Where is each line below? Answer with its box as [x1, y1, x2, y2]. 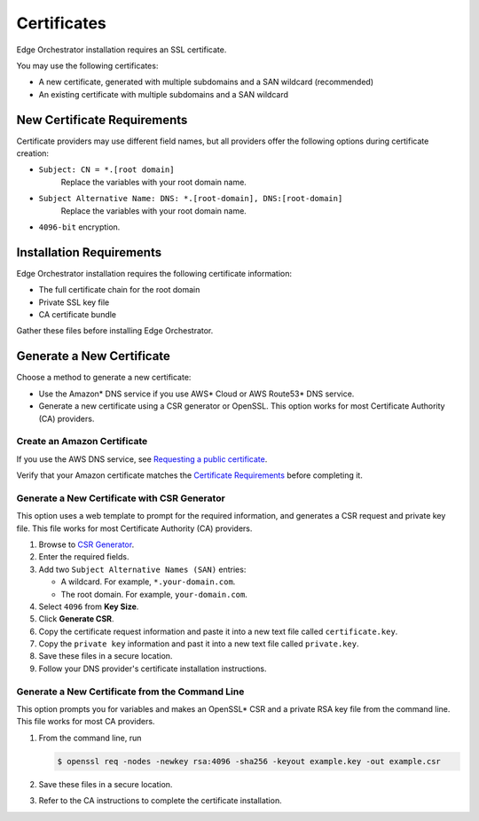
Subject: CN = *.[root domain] [38, 165, 175, 175]
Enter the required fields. [38, 551, 130, 562]
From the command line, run [38, 732, 142, 743]
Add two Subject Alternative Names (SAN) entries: [38, 564, 247, 575]
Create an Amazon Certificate [16, 435, 148, 448]
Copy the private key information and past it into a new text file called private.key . [38, 638, 359, 649]
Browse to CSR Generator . [38, 539, 135, 550]
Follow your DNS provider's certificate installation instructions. [38, 663, 267, 674]
